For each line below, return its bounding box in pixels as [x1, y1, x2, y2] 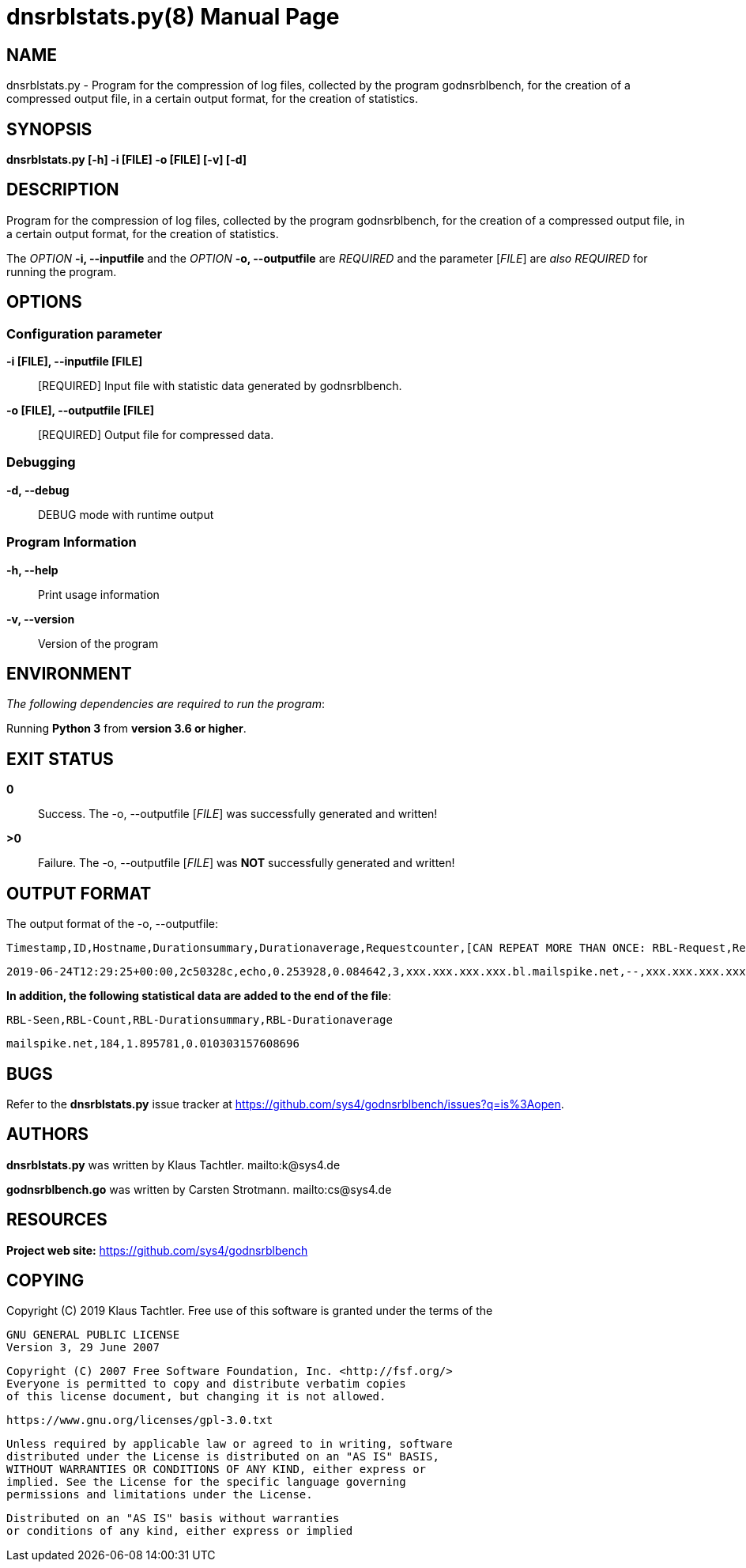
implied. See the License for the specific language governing [6, 1475, 406, 1489]
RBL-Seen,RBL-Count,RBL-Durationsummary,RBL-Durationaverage [6, 1013, 393, 1027]
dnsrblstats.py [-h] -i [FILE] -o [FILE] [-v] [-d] [6, 153, 247, 167]
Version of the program [38, 636, 159, 650]
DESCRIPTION [6, 180, 119, 200]
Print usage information [38, 587, 160, 601]
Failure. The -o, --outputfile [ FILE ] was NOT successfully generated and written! [38, 856, 455, 870]
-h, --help [6, 562, 58, 577]
